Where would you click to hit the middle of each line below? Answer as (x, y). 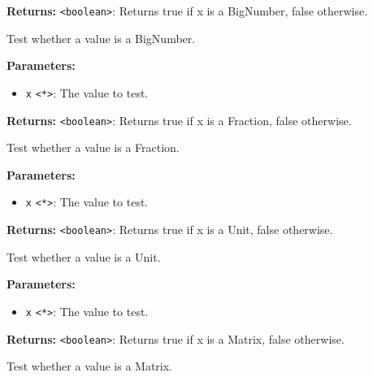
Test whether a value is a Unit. (84, 256)
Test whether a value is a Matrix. (89, 366)
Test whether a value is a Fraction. (93, 147)
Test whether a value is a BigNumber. (101, 38)
